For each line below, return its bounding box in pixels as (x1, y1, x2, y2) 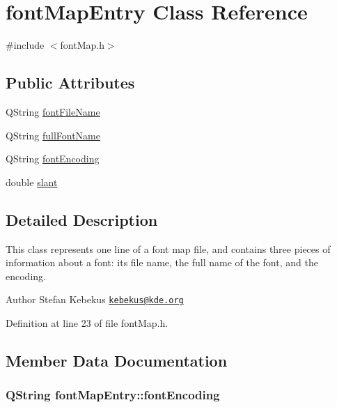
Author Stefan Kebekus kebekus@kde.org (6, 292, 184, 307)
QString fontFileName (6, 104, 100, 118)
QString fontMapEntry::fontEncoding (6, 386, 220, 404)
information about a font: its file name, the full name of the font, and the (6, 255, 318, 270)
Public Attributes (6, 72, 135, 93)
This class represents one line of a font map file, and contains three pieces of (6, 241, 331, 256)
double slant (6, 174, 58, 189)
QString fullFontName (6, 128, 101, 142)
